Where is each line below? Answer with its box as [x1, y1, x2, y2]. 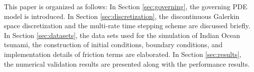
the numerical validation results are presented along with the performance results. [4, 58, 250, 69]
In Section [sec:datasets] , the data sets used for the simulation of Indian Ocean [4, 30, 240, 40]
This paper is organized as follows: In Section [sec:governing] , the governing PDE [4, 1, 248, 11]
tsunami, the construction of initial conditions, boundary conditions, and [4, 39, 223, 50]
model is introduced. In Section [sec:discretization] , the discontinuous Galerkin [4, 11, 240, 21]
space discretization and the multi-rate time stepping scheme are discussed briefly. [4, 20, 251, 31]
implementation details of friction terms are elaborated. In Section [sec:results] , [4, 49, 241, 59]
